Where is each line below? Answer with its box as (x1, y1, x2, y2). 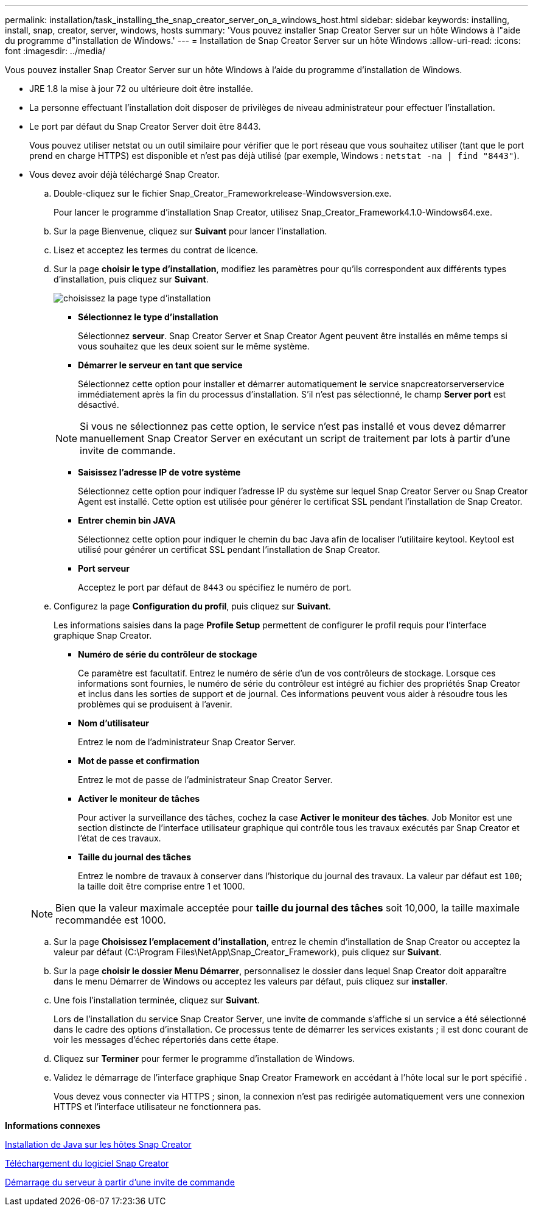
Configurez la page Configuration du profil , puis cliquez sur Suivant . (54, 601, 331, 611)
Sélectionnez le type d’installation (78, 312, 218, 322)
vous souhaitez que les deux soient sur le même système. (78, 341, 310, 351)
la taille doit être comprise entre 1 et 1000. (78, 881, 245, 891)
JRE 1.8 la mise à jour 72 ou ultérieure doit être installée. (29, 83, 254, 94)
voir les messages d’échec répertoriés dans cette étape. (54, 1034, 279, 1045)
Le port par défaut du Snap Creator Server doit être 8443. (29, 121, 261, 132)
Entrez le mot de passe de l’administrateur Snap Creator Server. (78, 774, 333, 785)
